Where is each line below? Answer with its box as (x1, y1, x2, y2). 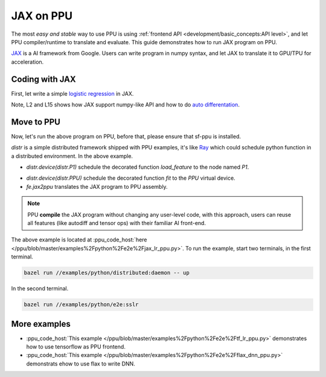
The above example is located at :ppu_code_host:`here (11, 236, 147, 243)
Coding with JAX (11, 74, 77, 84)
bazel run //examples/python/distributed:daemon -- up (24, 269, 190, 277)
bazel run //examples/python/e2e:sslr (24, 301, 139, 308)
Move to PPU (11, 117, 60, 127)
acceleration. (11, 58, 44, 65)
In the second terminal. (11, 285, 69, 292)
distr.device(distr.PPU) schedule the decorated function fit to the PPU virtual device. (26, 174, 235, 182)
